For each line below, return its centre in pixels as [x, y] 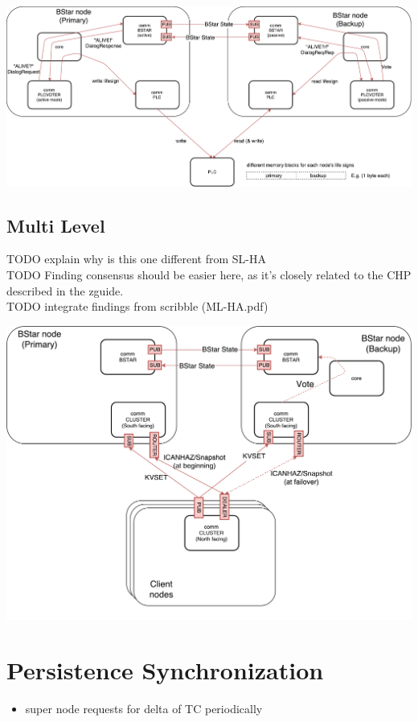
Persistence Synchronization [165, 670]
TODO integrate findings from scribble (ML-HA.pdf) [137, 306]
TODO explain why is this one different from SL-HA [137, 259]
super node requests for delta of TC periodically [144, 709]
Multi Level [56, 225]
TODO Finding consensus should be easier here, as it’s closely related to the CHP [209, 275]
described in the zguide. [65, 290]
